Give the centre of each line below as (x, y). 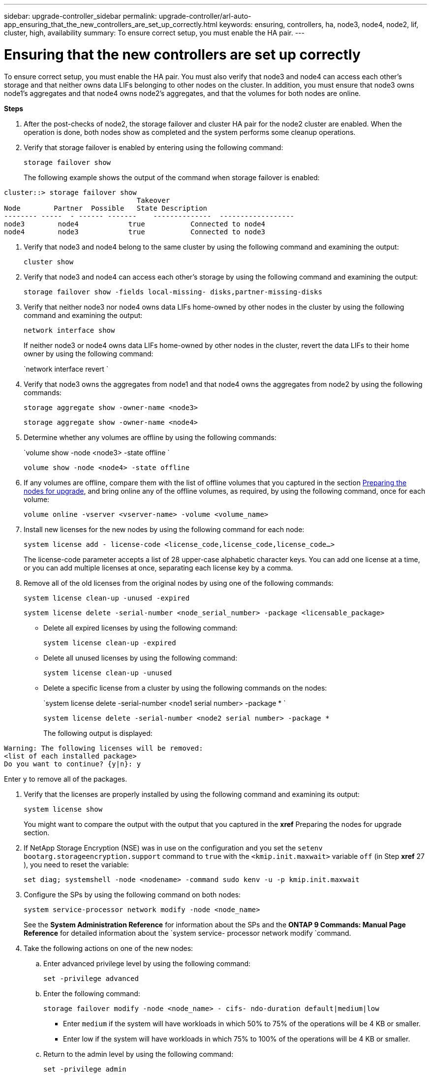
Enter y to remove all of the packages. (66, 779)
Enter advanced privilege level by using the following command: (147, 963)
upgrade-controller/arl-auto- (205, 16)
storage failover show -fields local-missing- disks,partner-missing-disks (173, 292)
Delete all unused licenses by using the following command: (140, 658)
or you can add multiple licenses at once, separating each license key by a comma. (158, 568)
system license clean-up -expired (110, 643)
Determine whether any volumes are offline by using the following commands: (150, 437)
